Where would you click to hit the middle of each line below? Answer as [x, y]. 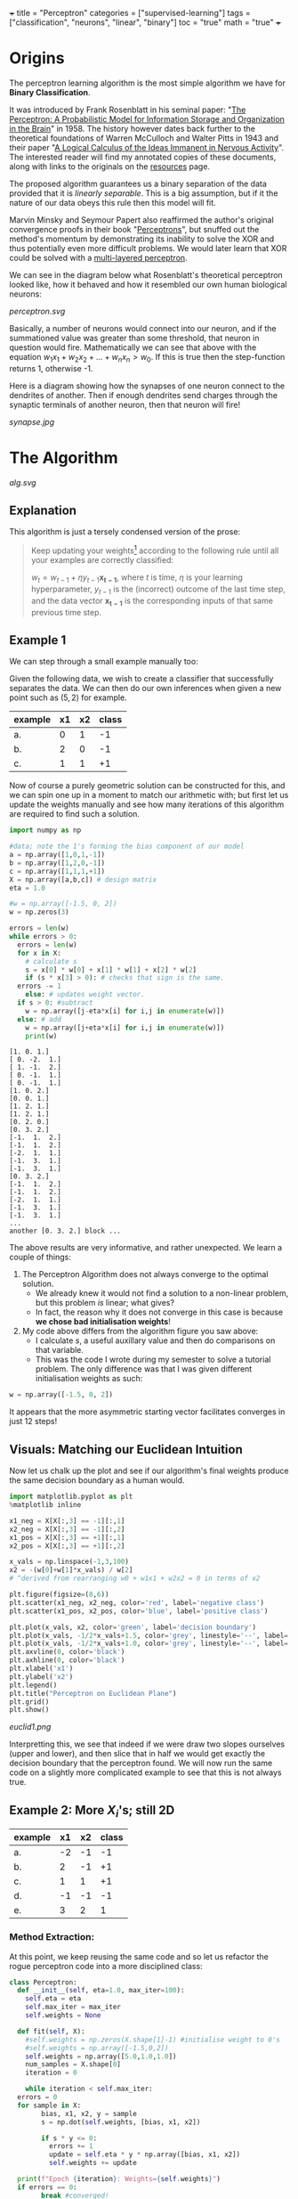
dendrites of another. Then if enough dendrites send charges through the [144, 395]
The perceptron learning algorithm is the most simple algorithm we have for [148, 83]
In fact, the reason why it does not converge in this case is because [159, 1312]
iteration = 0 [51, 2073]
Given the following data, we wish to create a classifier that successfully [141, 679]
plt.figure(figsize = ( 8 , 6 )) [59, 1595]
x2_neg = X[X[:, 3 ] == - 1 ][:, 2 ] [67, 1529]
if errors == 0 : [47, 2187]
